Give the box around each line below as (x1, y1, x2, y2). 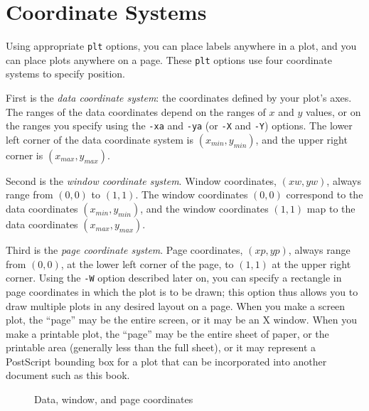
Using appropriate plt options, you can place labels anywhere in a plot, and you (6, 38, 357, 53)
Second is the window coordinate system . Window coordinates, (6, 173, 277, 188)
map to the (306, 201, 355, 216)
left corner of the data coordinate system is (6, 132, 193, 146)
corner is (6, 147, 43, 162)
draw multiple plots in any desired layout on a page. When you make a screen (6, 298, 346, 313)
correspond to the (286, 187, 363, 202)
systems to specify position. (6, 66, 125, 81)
